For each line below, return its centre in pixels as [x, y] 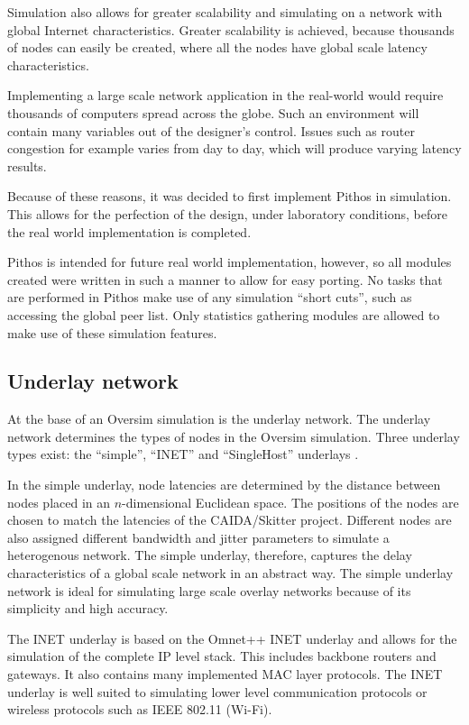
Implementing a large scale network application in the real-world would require [225, 95]
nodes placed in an [59, 502]
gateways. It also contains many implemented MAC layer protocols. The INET [225, 674]
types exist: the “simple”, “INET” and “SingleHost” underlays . [183, 454]
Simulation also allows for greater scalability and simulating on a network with [225, 12]
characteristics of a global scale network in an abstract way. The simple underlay [230, 573]
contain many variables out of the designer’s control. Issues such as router [211, 130]
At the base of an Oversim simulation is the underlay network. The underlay [219, 419]
